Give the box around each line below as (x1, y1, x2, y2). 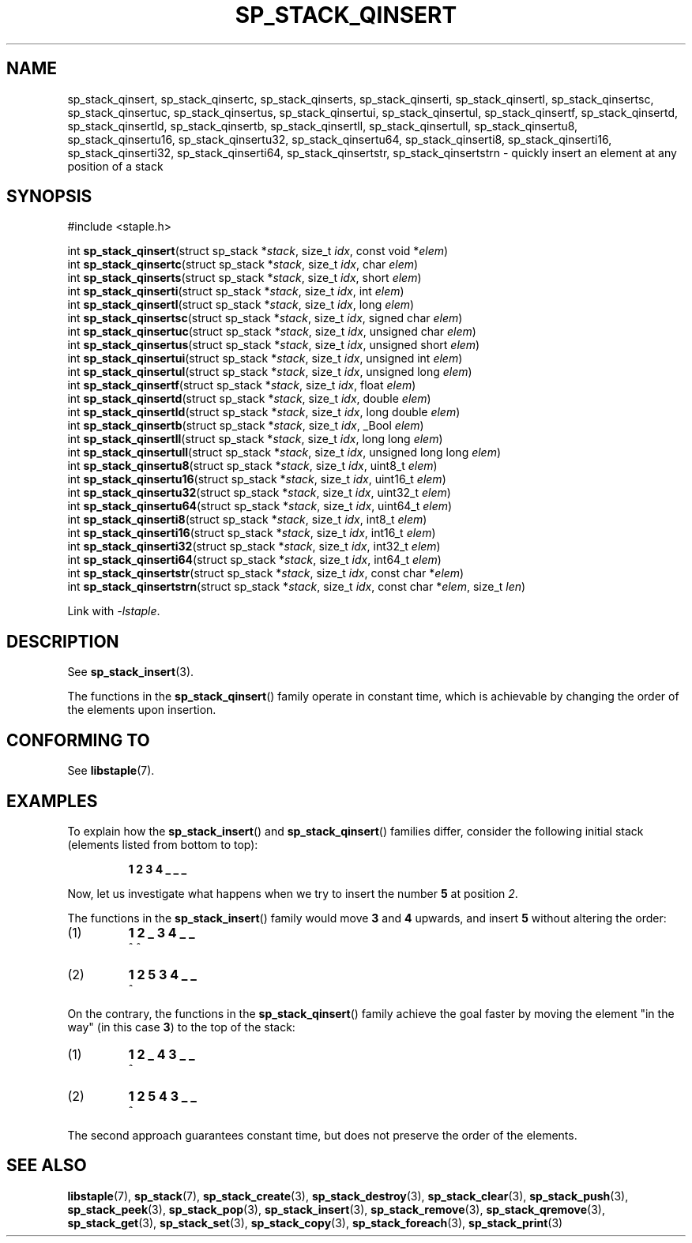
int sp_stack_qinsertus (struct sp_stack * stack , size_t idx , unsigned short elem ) (67, 338, 480, 352)
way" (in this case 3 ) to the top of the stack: (67, 1020, 295, 1034)
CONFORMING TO (6, 730, 150, 750)
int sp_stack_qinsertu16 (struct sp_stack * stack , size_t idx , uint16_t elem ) (67, 472, 446, 486)
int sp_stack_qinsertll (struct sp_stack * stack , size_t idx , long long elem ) (67, 432, 443, 446)
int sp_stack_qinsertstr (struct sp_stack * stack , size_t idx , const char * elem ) (67, 566, 464, 580)
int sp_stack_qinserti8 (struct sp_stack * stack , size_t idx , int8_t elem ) (67, 513, 427, 527)
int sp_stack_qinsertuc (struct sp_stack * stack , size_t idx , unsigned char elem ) (67, 325, 476, 339)
